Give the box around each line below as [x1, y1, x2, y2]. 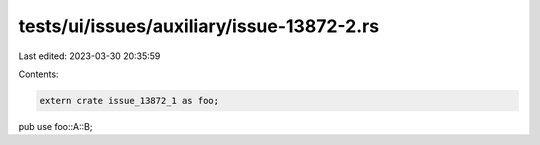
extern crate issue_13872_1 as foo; [39, 95, 220, 106]
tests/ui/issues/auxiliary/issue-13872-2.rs [18, 15, 380, 37]
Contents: [18, 68, 59, 80]
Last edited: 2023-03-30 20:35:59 [18, 50, 161, 62]
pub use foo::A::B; [18, 120, 93, 132]
